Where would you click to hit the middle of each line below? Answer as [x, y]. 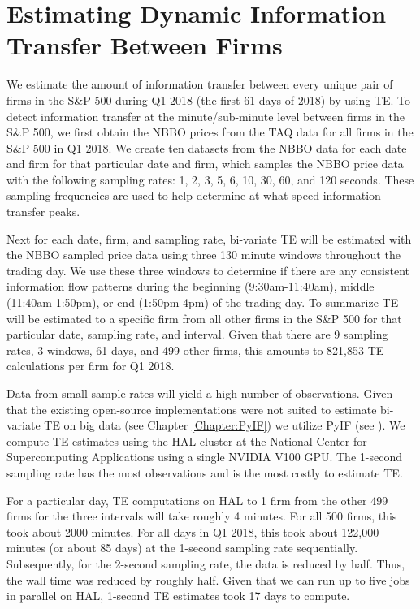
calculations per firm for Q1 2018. [91, 366]
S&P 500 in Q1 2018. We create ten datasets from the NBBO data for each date [207, 147]
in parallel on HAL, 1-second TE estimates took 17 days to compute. [178, 596]
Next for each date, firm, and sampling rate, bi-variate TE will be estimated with [209, 238]
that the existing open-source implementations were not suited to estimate [192, 409]
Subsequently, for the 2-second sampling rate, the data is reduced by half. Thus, [206, 563]
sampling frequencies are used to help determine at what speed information [194, 195]
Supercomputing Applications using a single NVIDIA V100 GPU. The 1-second [204, 457]
